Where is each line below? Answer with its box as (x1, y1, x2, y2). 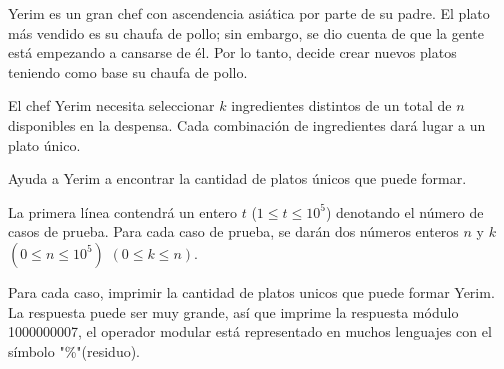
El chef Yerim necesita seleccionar (8, 95, 215, 116)
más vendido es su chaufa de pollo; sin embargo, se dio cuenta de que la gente (8, 22, 484, 43)
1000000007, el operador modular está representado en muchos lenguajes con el (8, 321, 492, 342)
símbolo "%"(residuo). (8, 340, 141, 361)
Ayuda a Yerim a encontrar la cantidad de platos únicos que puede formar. (8, 168, 467, 189)
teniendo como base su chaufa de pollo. (8, 61, 248, 82)
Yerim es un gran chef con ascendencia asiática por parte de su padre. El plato (8, 3, 490, 23)
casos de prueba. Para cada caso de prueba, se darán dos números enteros (8, 221, 459, 242)
